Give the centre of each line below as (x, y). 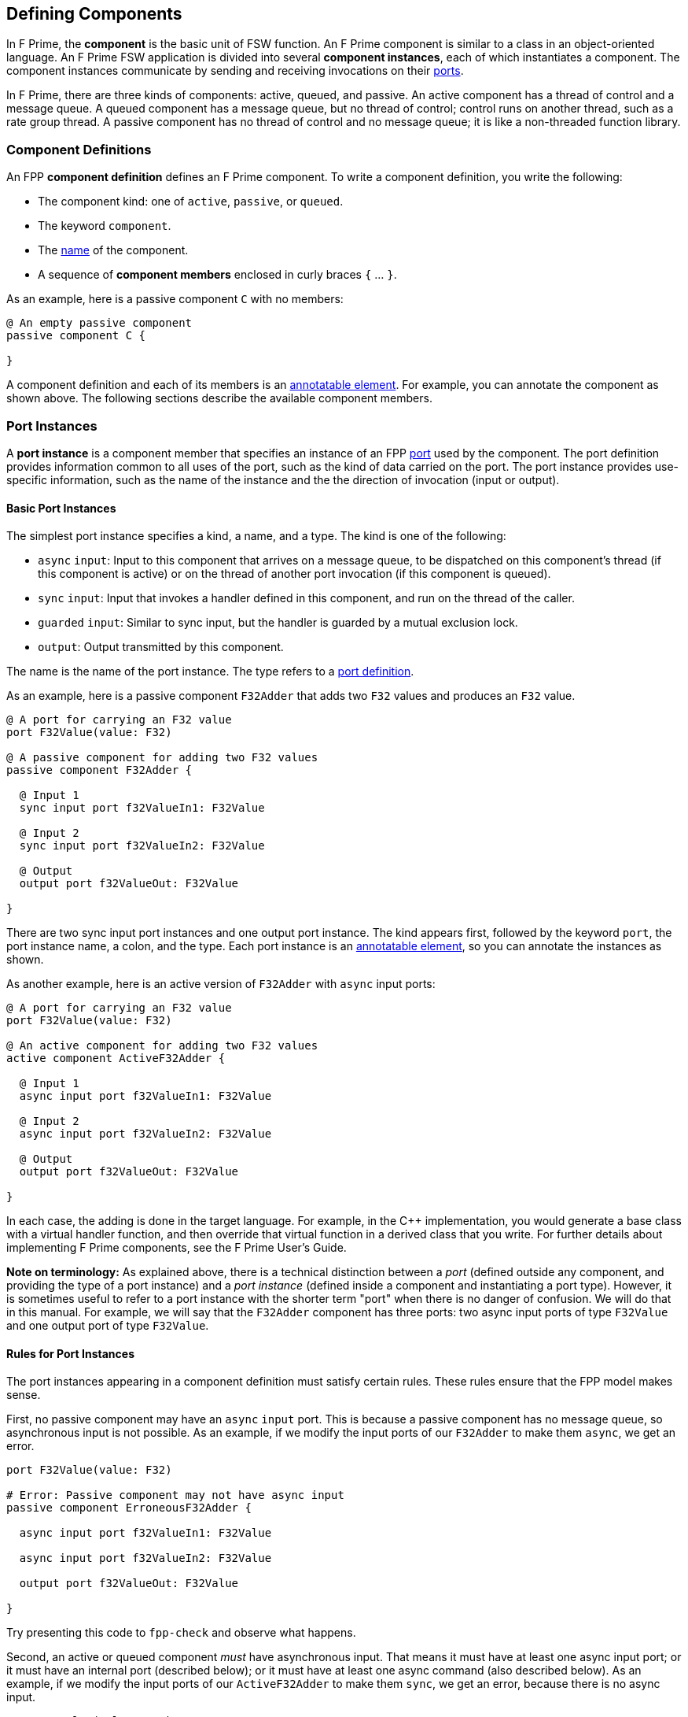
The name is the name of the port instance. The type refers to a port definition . (210, 672)
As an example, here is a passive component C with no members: (175, 299)
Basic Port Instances (61, 508)
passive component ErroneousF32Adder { (129, 1508)
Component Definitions (79, 149)
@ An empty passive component (99, 323)
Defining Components (94, 14)
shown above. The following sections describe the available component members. (219, 398)
